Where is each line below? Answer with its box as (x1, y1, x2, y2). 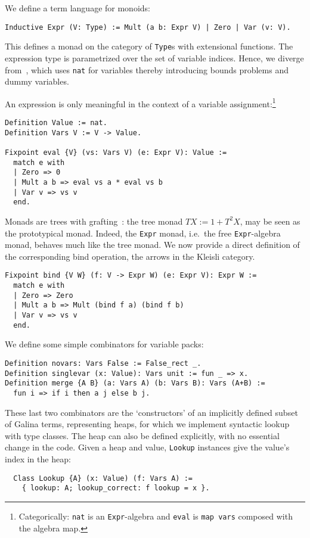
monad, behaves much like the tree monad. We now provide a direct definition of (5, 238, 300, 251)
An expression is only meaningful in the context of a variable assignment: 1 (5, 95, 276, 110)
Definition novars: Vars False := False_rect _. (5, 359, 201, 368)
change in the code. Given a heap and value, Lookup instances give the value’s (5, 441, 290, 453)
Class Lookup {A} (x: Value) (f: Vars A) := (13, 474, 193, 483)
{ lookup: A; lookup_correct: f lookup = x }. (21, 484, 210, 493)
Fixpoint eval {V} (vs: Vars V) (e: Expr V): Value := (5, 148, 227, 157)
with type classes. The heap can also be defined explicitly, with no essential (5, 429, 280, 441)
